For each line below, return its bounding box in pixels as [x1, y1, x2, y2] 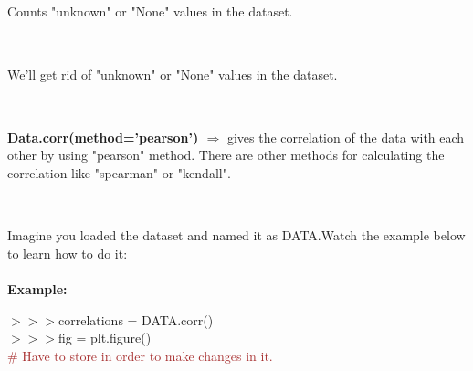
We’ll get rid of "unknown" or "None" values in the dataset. [7, 64, 338, 83]
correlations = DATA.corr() [58, 310, 214, 329]
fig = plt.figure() [58, 328, 152, 347]
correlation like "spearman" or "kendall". [7, 163, 231, 182]
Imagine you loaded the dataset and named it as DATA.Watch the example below [7, 226, 466, 245]
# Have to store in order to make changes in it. [7, 345, 273, 365]
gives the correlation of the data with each [226, 127, 465, 146]
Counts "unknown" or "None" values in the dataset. [7, 2, 293, 21]
